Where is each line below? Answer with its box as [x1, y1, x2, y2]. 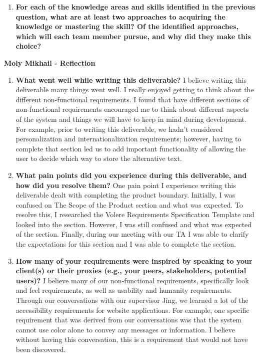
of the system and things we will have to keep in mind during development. [15, 113, 246, 124]
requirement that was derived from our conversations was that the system [15, 314, 242, 325]
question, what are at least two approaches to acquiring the [15, 11, 225, 22]
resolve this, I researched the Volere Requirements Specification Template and [15, 209, 254, 220]
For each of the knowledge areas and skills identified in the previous [15, 2, 255, 12]
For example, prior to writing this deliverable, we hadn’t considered [15, 123, 223, 134]
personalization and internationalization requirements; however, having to [15, 133, 241, 144]
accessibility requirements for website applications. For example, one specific [15, 304, 249, 315]
